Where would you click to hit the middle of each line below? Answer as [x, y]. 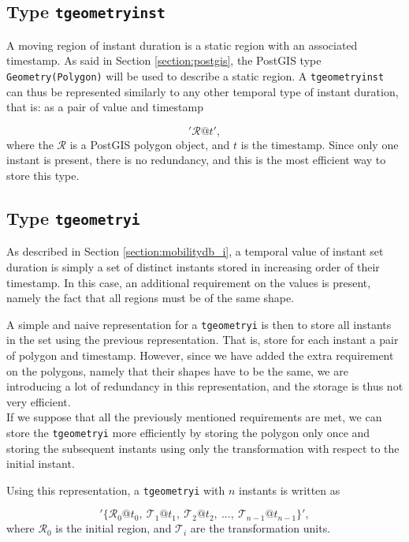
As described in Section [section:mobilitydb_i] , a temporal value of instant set [195, 251]
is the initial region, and [113, 528]
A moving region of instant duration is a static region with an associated [182, 45]
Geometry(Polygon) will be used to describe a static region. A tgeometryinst [195, 75]
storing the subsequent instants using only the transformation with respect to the [203, 448]
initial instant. [41, 464]
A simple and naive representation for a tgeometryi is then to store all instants [199, 324]
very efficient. [39, 401]
